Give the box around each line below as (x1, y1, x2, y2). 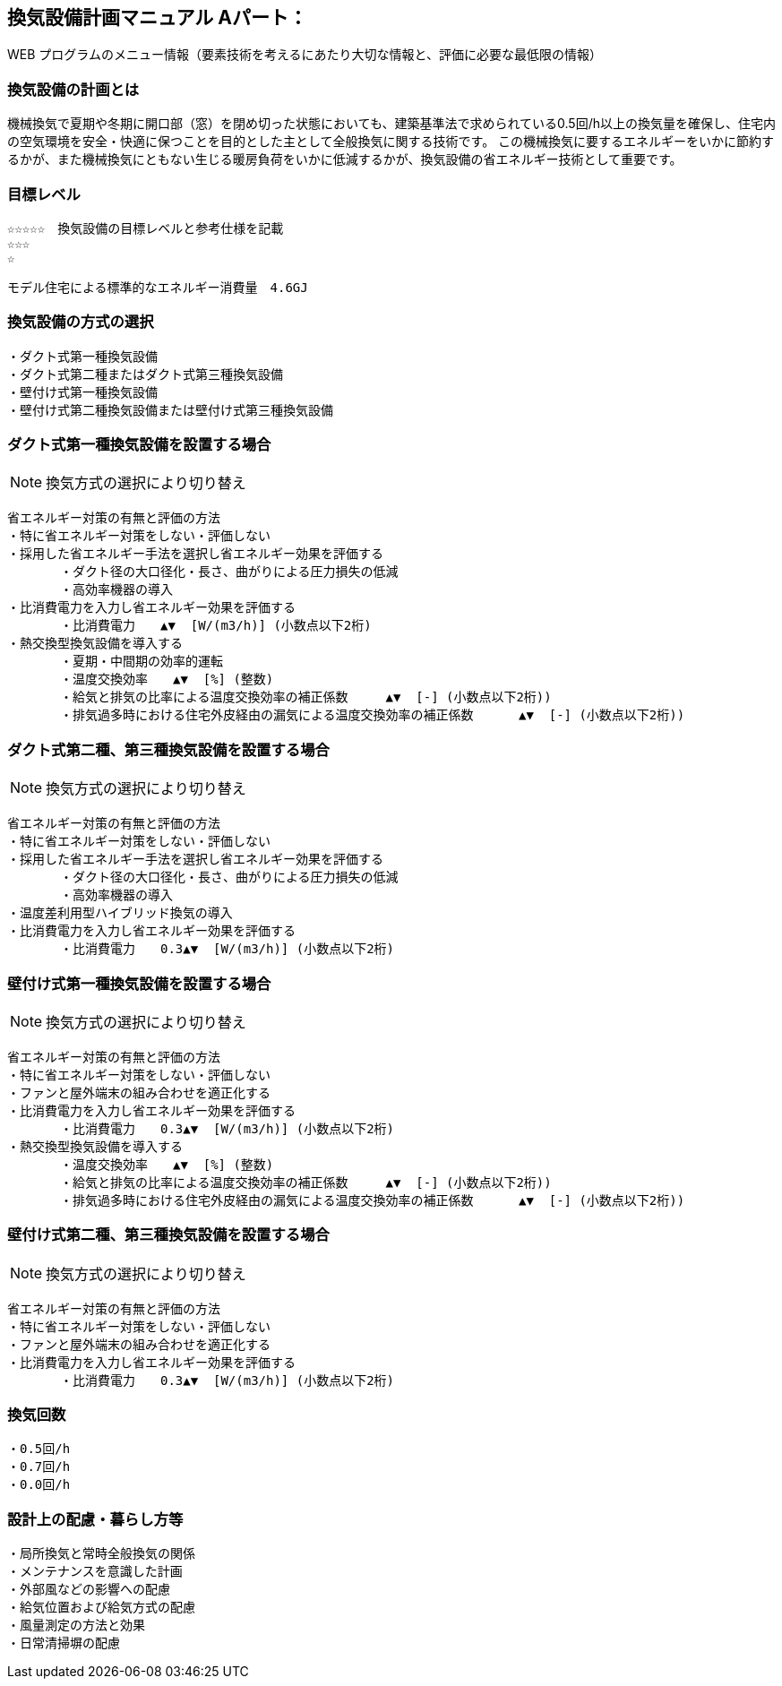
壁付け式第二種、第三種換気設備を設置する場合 (7, 1226, 330, 1244)
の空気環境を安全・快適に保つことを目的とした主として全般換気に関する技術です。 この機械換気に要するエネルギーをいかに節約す (7, 133, 775, 150)
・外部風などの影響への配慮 (7, 1582, 170, 1597)
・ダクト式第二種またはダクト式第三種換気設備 (7, 366, 283, 382)
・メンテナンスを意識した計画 (7, 1564, 183, 1579)
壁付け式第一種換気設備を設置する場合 (7, 974, 271, 993)
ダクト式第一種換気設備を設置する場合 (7, 435, 271, 454)
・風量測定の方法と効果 (7, 1618, 145, 1633)
